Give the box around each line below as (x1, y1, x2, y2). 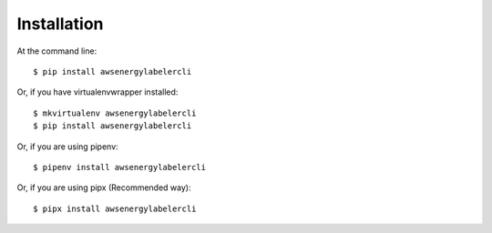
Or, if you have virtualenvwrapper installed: (16, 86, 179, 97)
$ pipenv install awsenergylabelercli (33, 162, 207, 172)
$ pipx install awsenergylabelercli (33, 203, 197, 214)
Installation (16, 14, 104, 34)
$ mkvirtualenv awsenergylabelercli (33, 107, 197, 118)
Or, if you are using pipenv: (16, 141, 118, 152)
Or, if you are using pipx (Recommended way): (16, 182, 191, 193)
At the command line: (16, 46, 97, 56)
